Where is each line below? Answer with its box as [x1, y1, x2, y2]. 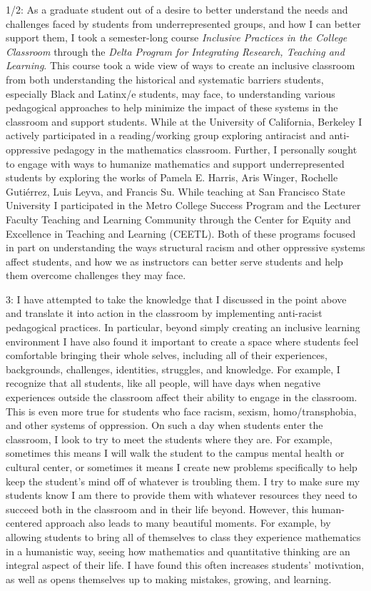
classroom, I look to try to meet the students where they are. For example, [6, 431, 332, 446]
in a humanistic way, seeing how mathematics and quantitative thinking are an [6, 543, 350, 558]
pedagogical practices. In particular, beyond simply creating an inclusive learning [6, 320, 360, 335]
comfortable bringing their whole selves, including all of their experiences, [6, 348, 327, 363]
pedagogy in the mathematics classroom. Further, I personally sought [54, 141, 357, 156]
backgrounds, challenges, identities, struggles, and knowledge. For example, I [6, 361, 340, 376]
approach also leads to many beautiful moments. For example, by [45, 515, 331, 530]
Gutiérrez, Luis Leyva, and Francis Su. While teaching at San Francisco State [6, 183, 345, 198]
